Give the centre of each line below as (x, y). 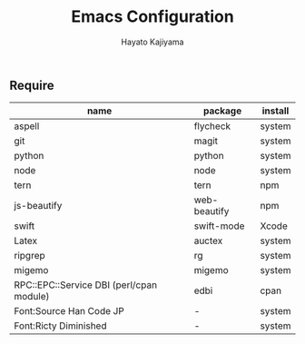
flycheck (212, 126)
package (222, 111)
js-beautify (38, 206)
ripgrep (30, 256)
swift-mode (219, 226)
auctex (208, 241)
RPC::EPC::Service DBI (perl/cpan (85, 285)
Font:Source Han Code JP (69, 311)
